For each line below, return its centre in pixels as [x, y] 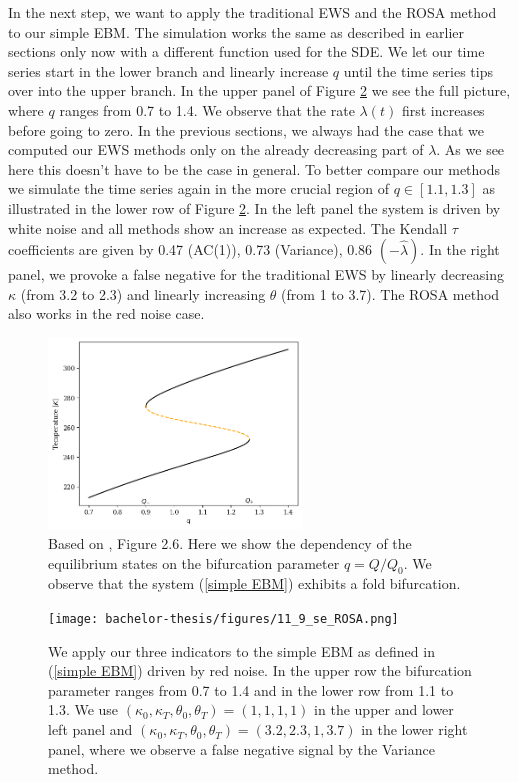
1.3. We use [83, 709]
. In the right [460, 249]
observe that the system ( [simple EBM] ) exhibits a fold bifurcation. [254, 583]
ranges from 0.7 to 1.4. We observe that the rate [207, 109]
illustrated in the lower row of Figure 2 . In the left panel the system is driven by [254, 207]
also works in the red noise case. [106, 313]
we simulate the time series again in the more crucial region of [199, 188]
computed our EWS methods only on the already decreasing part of [216, 149]
